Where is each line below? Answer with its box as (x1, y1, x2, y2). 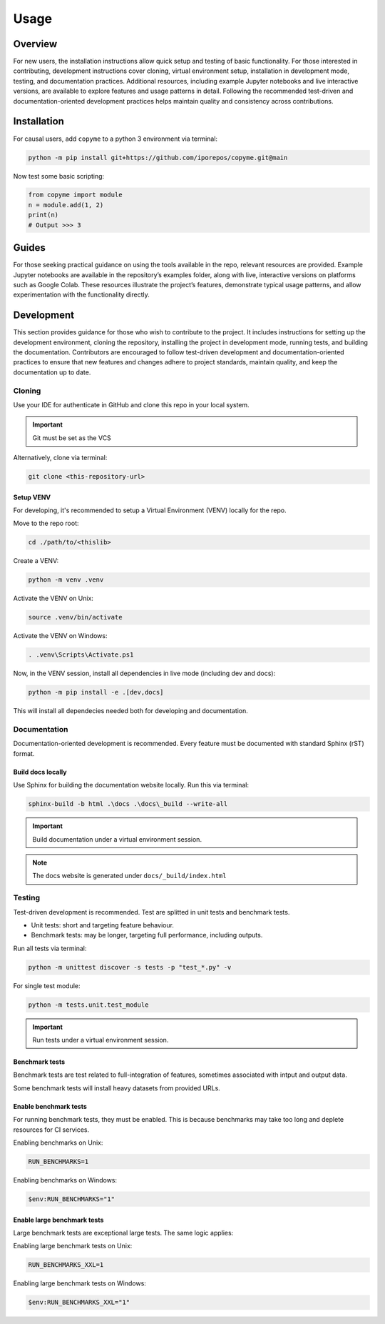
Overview (13, 38, 58, 50)
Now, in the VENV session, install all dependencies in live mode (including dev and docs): (13, 669, 276, 678)
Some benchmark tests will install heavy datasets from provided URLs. (13, 1083, 220, 1092)
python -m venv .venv (28, 576, 104, 584)
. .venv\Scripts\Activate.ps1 (28, 651, 134, 659)
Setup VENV (13, 493, 51, 502)
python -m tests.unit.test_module (28, 1000, 149, 1009)
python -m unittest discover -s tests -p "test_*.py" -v (28, 963, 232, 971)
